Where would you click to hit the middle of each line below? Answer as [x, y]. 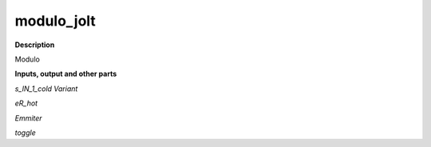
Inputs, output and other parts [66, 74]
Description [35, 45]
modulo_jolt [55, 21]
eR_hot [26, 103]
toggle [25, 133]
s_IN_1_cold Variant [46, 89]
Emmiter [29, 118]
